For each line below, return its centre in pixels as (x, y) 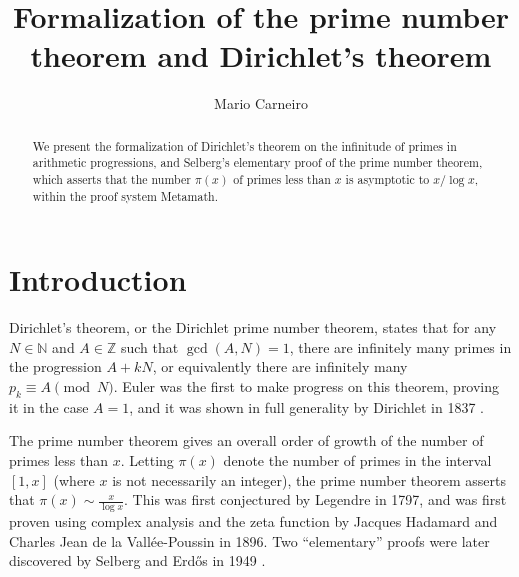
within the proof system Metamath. (125, 195)
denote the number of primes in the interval (357, 460)
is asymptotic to (387, 179)
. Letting (147, 460)
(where (74, 479)
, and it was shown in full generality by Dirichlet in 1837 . (306, 406)
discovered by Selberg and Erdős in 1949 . (137, 560)
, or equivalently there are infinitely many (280, 366)
